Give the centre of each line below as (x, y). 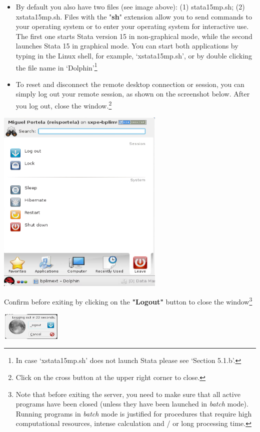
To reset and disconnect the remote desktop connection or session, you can (130, 84)
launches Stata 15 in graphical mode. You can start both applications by (127, 46)
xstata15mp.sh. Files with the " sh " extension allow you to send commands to (134, 16)
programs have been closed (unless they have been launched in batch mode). (132, 404)
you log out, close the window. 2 (64, 105)
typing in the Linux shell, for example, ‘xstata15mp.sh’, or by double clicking (134, 55)
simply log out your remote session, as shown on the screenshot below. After (133, 94)
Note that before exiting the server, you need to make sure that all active (128, 394)
